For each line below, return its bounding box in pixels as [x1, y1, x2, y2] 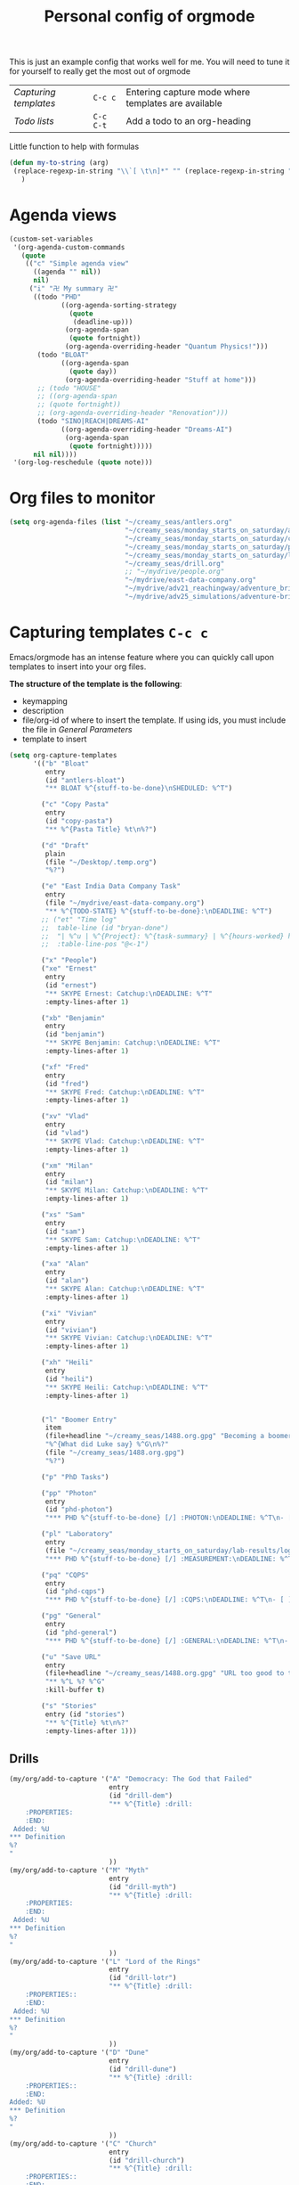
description [21, 705, 64, 716]
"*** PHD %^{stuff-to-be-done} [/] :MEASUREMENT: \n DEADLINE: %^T [44, 1554, 293, 1563]
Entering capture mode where [125, 86, 251, 99]
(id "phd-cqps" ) [44, 1587, 105, 1596]
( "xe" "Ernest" [41, 964, 98, 973]
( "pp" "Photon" [41, 1488, 98, 1498]
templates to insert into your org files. [9, 661, 147, 672]
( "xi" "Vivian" [41, 1308, 98, 1318]
